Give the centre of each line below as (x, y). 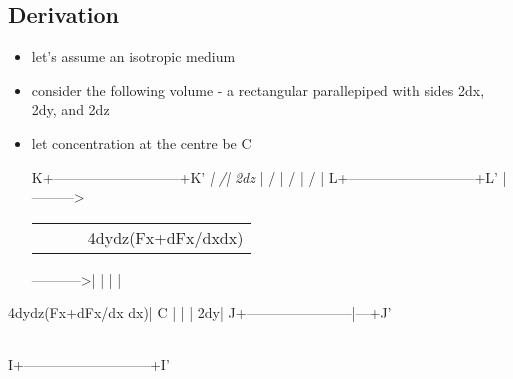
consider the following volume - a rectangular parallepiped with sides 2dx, (258, 89)
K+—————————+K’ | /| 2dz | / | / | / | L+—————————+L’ (264, 176)
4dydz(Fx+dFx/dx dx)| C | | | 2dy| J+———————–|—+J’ (200, 312)
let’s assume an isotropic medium (133, 56)
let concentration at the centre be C (141, 142)
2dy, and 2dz (70, 109)
